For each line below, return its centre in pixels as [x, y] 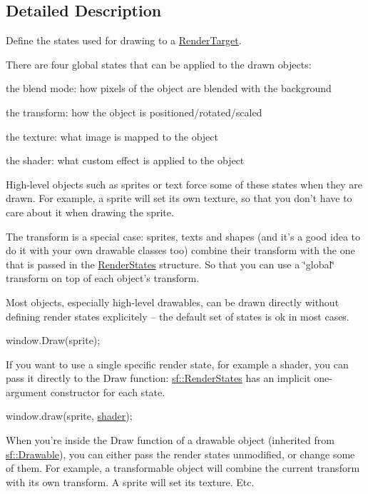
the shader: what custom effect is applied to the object [125, 160]
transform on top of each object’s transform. [103, 278]
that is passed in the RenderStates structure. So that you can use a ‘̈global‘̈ [170, 264]
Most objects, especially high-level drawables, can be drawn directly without [173, 302]
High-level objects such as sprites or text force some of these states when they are [184, 184]
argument [26, 392]
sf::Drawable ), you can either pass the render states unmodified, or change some [180, 454]
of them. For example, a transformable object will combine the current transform [183, 468]
